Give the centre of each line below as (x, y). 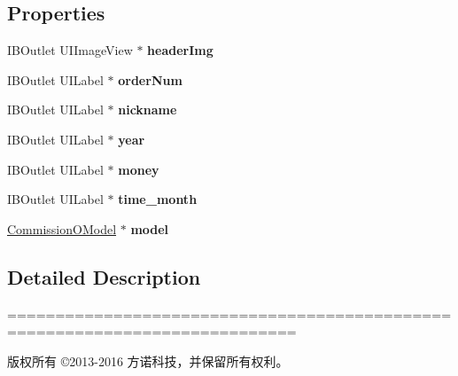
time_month (158, 199)
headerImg (180, 50)
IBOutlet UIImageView (70, 50)
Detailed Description (104, 276)
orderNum (150, 79)
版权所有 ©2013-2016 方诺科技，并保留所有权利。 (148, 360)
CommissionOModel (62, 228)
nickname (147, 110)
